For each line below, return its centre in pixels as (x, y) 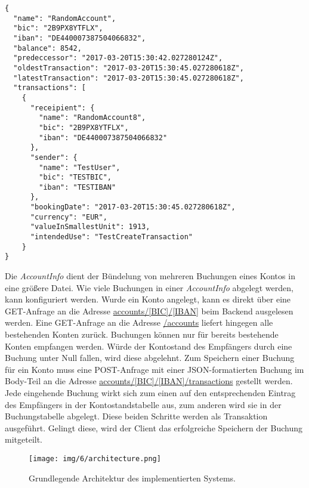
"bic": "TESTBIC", (75, 177)
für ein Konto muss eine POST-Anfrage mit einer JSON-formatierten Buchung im (154, 369)
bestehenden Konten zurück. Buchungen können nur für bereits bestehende (142, 334)
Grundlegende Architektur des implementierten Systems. (132, 478)
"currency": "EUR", (69, 217)
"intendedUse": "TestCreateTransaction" (111, 237)
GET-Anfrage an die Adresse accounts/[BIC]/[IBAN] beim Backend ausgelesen (149, 311)
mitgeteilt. (24, 439)
